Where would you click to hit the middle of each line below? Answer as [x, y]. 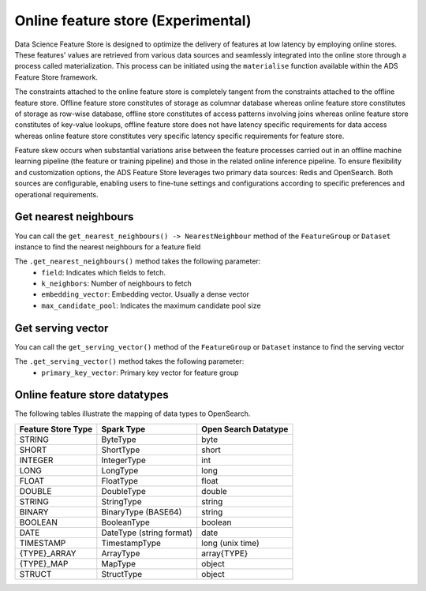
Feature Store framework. [56, 77]
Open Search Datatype [245, 428]
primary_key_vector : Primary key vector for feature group [140, 372]
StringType [121, 501]
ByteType [119, 440]
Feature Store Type [56, 428]
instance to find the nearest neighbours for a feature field [108, 247]
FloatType [120, 481]
